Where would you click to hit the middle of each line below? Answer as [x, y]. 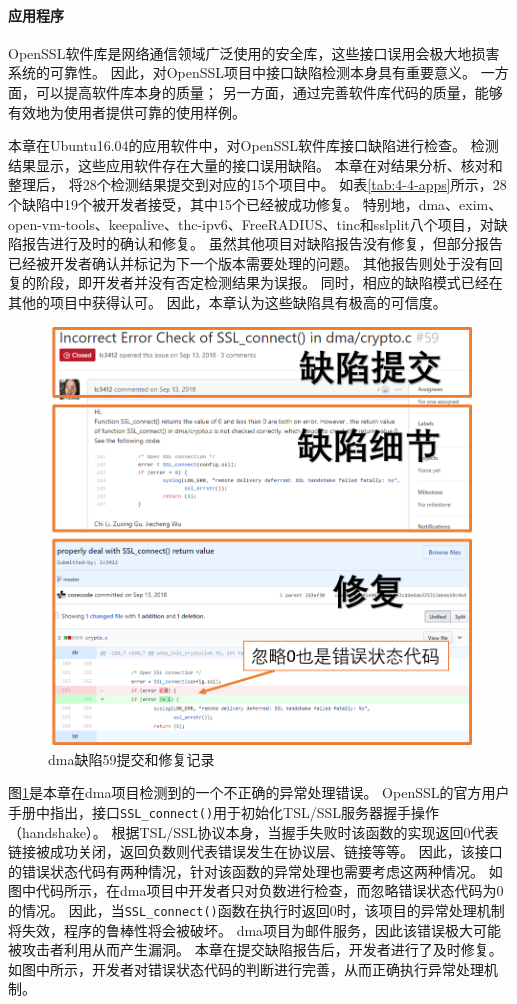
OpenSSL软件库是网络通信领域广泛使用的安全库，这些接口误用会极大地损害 [254, 52]
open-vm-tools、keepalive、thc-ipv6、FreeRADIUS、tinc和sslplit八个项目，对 [251, 223]
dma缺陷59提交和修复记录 [131, 758]
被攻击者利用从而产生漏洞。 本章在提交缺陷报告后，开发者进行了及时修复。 [255, 949]
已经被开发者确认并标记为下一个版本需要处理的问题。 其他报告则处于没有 [248, 262]
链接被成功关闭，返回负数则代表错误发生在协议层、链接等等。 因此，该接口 [255, 851]
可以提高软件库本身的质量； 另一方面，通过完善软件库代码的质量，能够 [269, 91]
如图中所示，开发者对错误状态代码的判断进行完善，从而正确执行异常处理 [246, 968]
